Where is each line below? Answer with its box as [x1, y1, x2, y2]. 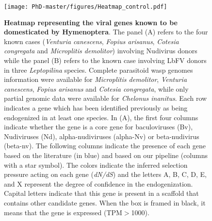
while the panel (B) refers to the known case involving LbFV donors [4, 55, 207, 65]
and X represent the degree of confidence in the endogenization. [4, 178, 193, 189]
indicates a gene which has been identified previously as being [4, 103, 188, 112]
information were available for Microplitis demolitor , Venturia [4, 74, 187, 84]
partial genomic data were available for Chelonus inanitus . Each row [4, 93, 207, 103]
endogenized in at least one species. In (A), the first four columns [4, 112, 198, 122]
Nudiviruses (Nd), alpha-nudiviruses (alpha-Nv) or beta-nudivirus [4, 131, 199, 141]
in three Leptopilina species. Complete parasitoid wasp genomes [4, 64, 193, 75]
